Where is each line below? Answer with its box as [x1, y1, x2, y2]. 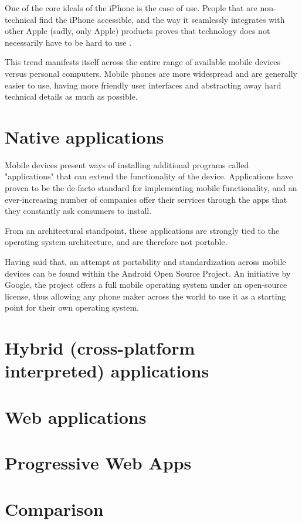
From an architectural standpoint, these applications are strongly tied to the [5, 224, 280, 236]
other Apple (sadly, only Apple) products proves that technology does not [5, 25, 270, 37]
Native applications [5, 124, 164, 148]
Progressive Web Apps [5, 451, 192, 475]
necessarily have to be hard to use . [5, 36, 132, 48]
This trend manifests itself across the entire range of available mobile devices [5, 56, 281, 68]
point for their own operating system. [5, 301, 139, 314]
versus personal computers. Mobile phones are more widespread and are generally [5, 67, 297, 79]
